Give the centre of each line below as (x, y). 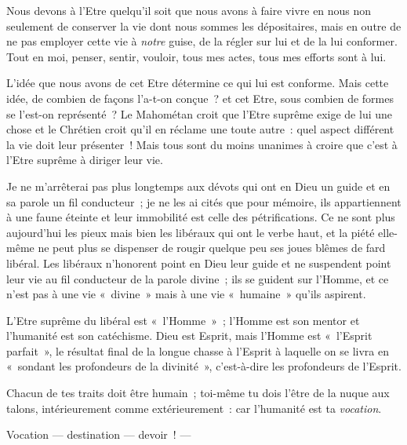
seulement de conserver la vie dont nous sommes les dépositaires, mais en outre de (204, 26)
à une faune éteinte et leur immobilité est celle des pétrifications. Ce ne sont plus (201, 217)
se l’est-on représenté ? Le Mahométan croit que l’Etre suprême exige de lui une (200, 113)
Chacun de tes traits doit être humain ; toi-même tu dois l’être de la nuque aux (198, 393)
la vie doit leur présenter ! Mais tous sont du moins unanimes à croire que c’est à (202, 144)
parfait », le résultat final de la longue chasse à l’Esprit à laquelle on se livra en (198, 350)
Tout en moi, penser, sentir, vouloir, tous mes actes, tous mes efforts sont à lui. (196, 56)
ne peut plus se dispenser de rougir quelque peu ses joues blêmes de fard (212, 248)
